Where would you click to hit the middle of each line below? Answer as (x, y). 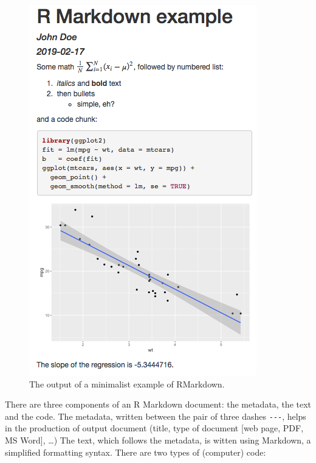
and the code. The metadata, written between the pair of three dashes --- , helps (156, 416)
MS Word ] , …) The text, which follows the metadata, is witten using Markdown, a (158, 440)
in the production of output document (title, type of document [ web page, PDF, (154, 428)
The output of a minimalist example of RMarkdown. (127, 383)
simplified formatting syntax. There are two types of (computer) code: (136, 452)
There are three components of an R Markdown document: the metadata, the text (158, 404)
